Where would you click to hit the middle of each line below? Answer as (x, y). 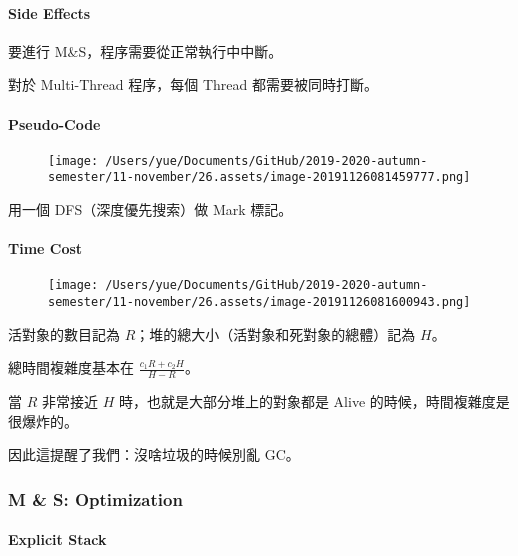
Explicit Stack (57, 539)
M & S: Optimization (95, 498)
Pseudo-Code (54, 123)
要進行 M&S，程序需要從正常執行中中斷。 (145, 50)
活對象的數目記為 (64, 333)
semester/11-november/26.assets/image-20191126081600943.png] (259, 302)
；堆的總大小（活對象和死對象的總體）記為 (275, 333)
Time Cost (45, 248)
